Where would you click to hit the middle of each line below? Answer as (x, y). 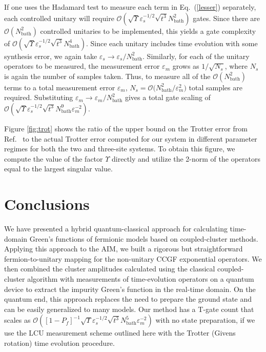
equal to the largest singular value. (58, 169)
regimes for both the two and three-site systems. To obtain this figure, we (120, 149)
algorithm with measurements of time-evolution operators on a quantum (141, 279)
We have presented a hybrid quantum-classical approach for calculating (116, 229)
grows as (186, 66)
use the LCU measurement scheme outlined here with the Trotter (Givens (120, 333)
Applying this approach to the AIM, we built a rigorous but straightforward (124, 249)
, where (236, 66)
